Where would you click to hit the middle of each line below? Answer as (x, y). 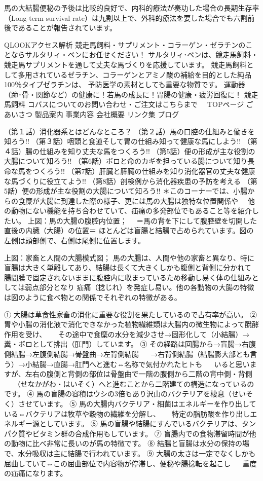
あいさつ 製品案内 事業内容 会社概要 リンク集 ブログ (92, 114)
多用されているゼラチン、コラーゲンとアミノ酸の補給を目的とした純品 (135, 74)
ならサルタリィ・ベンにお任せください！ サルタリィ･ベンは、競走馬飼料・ (135, 54)
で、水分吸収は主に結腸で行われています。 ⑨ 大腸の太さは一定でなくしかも (130, 453)
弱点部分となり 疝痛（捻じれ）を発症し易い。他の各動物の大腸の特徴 (140, 287)
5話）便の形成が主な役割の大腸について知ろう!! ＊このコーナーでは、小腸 (126, 191)
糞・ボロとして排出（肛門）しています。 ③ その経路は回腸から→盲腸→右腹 (130, 344)
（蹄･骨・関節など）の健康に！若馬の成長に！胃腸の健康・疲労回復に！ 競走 (131, 94)
